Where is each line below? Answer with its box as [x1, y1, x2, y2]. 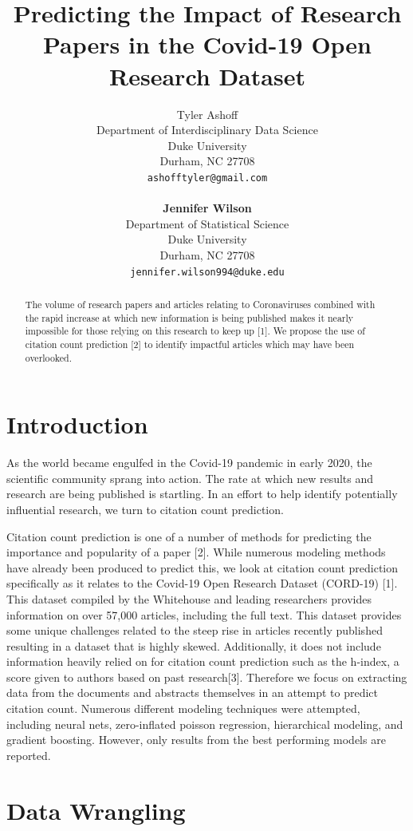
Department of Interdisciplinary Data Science [96, 121, 318, 138]
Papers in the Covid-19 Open [42, 28, 372, 61]
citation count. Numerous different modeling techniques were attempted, [6, 700, 360, 717]
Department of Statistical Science [125, 215, 289, 231]
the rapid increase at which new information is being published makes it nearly [25, 311, 354, 324]
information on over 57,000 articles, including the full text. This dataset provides [6, 606, 402, 623]
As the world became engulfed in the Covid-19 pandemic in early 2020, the [6, 454, 372, 471]
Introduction [6, 408, 148, 441]
